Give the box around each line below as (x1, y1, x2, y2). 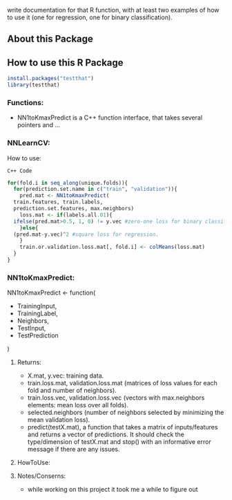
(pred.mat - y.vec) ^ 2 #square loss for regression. (13, 231, 159, 238)
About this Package (7, 33, 93, 45)
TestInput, (17, 324, 46, 333)
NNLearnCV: (7, 138, 50, 148)
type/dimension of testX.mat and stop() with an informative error (27, 438, 212, 446)
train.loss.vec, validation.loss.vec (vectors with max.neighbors (27, 393, 205, 402)
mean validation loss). (27, 416, 90, 424)
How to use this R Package (7, 57, 124, 68)
